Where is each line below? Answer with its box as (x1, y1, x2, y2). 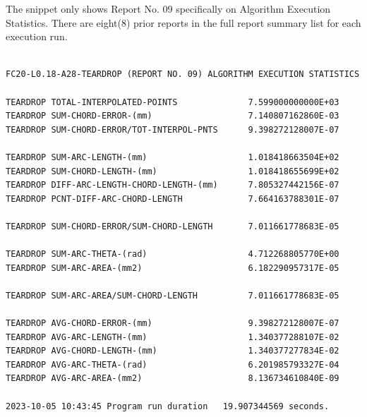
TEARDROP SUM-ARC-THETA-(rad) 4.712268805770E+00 (6, 249, 339, 260)
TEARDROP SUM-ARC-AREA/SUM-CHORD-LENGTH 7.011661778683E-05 (6, 290, 339, 301)
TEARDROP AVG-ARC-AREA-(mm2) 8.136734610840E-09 (6, 373, 339, 384)
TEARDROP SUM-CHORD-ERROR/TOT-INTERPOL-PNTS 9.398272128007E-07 (6, 124, 339, 135)
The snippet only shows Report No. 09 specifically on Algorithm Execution (6, 1, 331, 16)
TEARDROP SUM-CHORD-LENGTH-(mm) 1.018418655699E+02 (6, 166, 339, 176)
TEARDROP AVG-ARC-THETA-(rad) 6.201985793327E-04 (6, 359, 339, 370)
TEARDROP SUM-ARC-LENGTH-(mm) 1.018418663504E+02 (6, 152, 339, 162)
